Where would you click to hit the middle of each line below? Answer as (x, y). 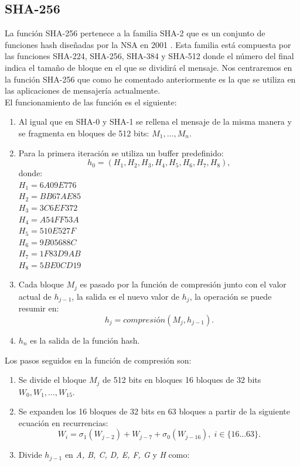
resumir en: (39, 308)
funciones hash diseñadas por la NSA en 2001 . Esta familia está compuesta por (148, 44)
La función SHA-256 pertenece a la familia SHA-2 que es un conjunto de (135, 33)
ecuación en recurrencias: (63, 422)
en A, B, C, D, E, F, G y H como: (127, 455)
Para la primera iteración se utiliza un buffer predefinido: (121, 153)
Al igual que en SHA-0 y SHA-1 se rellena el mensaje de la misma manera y (155, 121)
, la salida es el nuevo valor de (126, 296)
